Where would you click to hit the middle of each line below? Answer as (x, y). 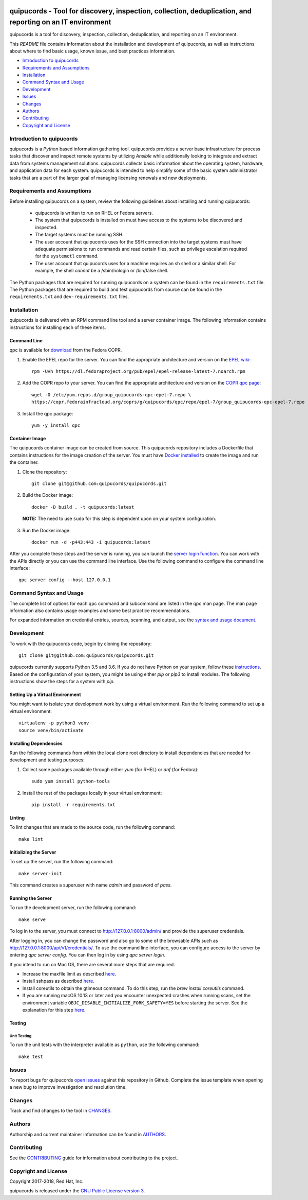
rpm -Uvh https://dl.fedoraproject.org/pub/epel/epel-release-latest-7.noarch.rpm (138, 371)
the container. (24, 462)
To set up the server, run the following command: (62, 862)
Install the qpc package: (48, 413)
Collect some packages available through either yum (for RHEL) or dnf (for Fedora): (110, 769)
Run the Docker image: (46, 530)
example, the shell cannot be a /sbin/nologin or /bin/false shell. (102, 271)
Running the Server (31, 898)
